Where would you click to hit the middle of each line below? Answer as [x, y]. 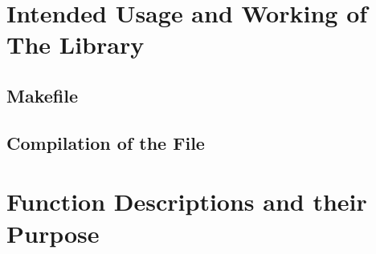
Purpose [53, 233]
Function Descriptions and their [187, 202]
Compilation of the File [106, 142]
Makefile [42, 95]
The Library [76, 44]
